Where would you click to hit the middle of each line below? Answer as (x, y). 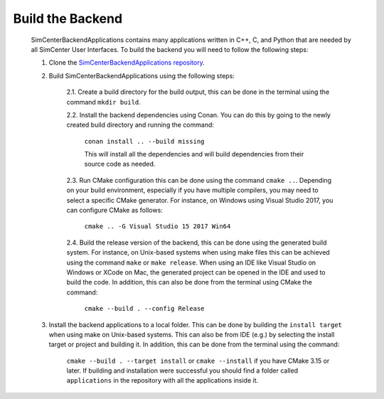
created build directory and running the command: (140, 125)
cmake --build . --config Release (144, 309)
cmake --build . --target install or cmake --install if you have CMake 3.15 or (198, 361)
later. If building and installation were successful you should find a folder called (182, 371)
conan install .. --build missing (144, 141)
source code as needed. (120, 164)
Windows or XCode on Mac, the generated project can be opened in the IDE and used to (196, 272)
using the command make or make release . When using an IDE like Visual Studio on (191, 262)
